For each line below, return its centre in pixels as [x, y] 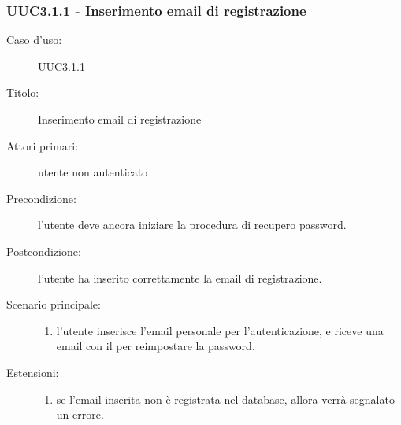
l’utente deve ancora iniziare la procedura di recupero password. [192, 225]
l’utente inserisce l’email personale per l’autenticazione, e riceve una [220, 330]
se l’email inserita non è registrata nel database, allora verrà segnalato [225, 399]
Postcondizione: [44, 251]
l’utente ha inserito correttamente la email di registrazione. [180, 277]
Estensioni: [33, 372]
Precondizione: [41, 198]
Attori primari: [43, 145]
